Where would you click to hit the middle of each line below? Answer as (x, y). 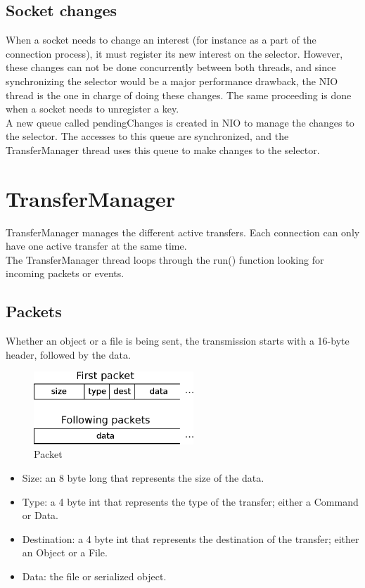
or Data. (40, 515)
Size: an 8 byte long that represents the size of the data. (143, 478)
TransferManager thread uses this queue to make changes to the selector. (163, 149)
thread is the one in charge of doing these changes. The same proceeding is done (179, 95)
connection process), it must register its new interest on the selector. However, (174, 53)
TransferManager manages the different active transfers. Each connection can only (183, 232)
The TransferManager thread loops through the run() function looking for (165, 259)
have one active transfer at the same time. (96, 246)
